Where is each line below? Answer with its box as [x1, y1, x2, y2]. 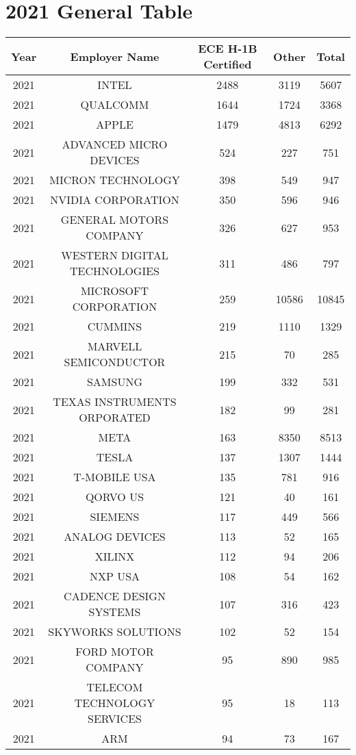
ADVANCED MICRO [62, 136, 168, 153]
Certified [203, 56, 252, 73]
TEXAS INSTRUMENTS [53, 394, 177, 410]
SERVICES [88, 711, 142, 727]
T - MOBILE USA [73, 469, 156, 485]
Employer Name [70, 48, 160, 64]
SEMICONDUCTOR [64, 354, 166, 370]
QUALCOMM [80, 97, 149, 113]
